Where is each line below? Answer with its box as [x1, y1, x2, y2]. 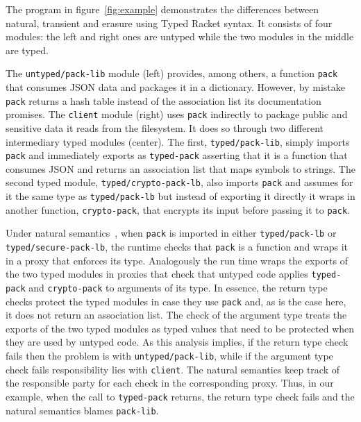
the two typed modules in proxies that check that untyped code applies [6, 267, 308, 281]
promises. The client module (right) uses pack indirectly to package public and [6, 107, 348, 121]
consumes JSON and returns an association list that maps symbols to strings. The [6, 161, 355, 176]
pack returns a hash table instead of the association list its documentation [6, 93, 321, 108]
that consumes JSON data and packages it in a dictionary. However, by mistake [6, 80, 346, 94]
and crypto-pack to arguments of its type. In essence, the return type [28, 280, 328, 294]
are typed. [6, 42, 49, 57]
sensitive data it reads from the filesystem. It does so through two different [6, 120, 324, 135]
